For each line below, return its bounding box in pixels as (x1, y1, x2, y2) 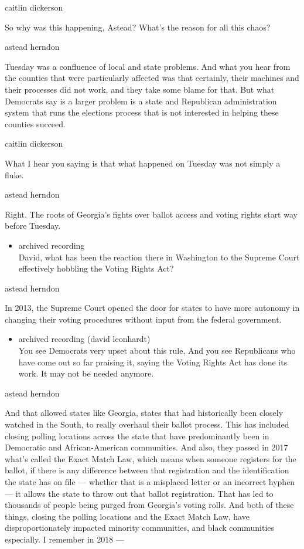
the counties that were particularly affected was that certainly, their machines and (5, 72, 299, 84)
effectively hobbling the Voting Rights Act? (18, 262, 174, 274)
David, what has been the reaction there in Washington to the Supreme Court (18, 250, 300, 263)
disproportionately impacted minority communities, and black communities (5, 521, 275, 534)
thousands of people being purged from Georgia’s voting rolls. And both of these (5, 499, 294, 511)
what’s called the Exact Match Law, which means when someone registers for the (5, 452, 296, 465)
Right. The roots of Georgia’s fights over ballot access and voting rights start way (5, 208, 298, 220)
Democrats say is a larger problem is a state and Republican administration (5, 94, 277, 107)
